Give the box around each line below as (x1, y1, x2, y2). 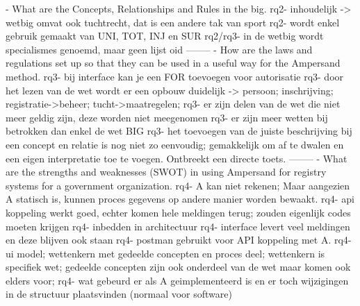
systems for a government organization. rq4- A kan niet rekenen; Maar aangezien (6, 178, 350, 192)
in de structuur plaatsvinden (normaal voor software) (6, 287, 232, 301)
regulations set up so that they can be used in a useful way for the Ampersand (6, 56, 341, 70)
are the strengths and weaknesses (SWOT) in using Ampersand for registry (6, 164, 327, 179)
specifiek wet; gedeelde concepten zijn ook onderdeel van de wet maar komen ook (6, 260, 351, 274)
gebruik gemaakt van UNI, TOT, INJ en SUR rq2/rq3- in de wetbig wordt (6, 28, 324, 43)
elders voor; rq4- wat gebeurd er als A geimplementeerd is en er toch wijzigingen (6, 273, 349, 287)
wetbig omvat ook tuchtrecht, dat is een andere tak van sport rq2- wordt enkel (6, 15, 340, 29)
